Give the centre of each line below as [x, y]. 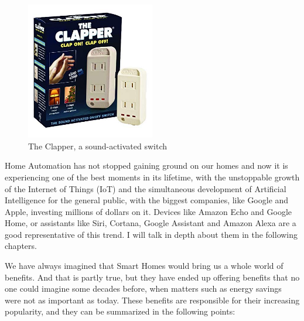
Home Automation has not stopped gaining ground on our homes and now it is [146, 165]
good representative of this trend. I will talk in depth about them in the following [151, 234]
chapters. [21, 246]
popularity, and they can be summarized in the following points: [120, 311]
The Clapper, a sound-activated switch [98, 146]
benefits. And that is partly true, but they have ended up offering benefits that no [152, 277]
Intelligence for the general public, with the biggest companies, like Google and [147, 200]
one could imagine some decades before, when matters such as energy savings [143, 288]
